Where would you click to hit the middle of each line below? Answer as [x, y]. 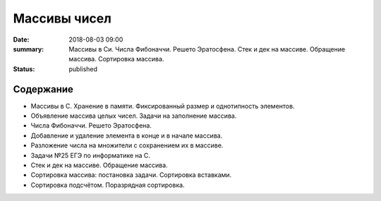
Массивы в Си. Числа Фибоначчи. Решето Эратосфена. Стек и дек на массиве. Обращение [207, 49]
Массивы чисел [62, 18]
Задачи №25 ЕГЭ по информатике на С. [91, 155]
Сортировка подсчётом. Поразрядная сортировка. [108, 185]
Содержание [43, 89]
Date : [21, 39]
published [83, 69]
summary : [29, 49]
